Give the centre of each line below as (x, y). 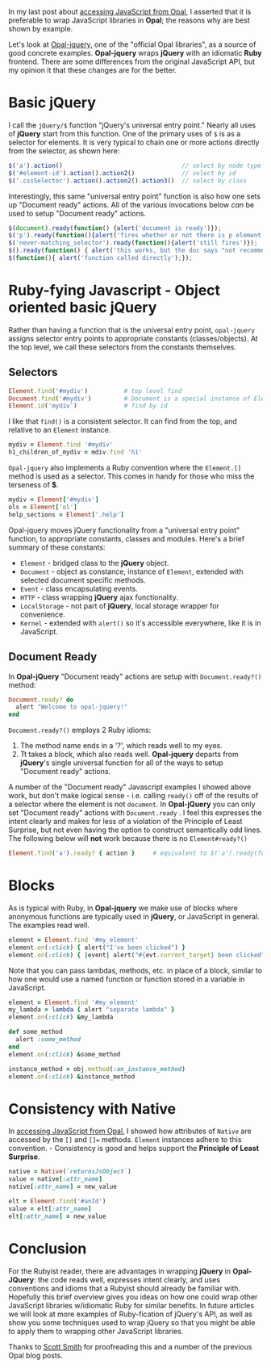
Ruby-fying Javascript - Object (114, 291)
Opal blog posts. (35, 1355)
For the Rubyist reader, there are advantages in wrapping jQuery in (120, 1271)
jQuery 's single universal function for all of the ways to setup (121, 763)
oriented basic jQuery (83, 308)
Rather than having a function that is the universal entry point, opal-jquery (132, 329)
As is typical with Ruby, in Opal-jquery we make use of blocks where (123, 908)
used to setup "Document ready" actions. (77, 213)
